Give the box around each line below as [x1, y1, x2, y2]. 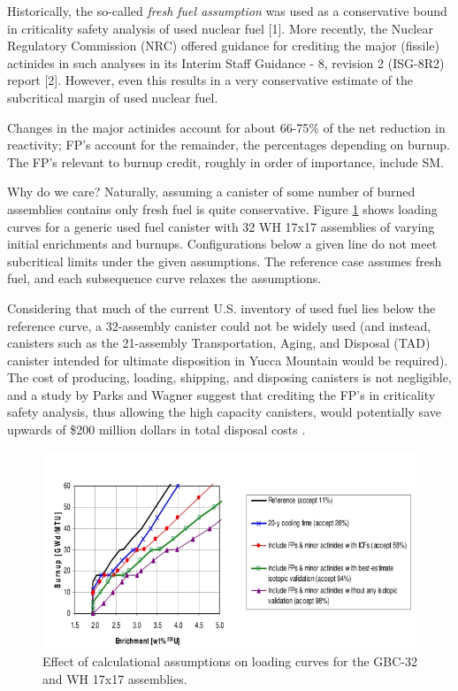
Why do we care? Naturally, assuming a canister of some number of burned [7, 182, 416, 201]
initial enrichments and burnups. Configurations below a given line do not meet [7, 234, 438, 253]
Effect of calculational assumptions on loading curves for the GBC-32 [42, 651, 417, 670]
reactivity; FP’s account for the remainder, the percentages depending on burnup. [7, 135, 450, 154]
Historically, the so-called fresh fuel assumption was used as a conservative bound [7, 2, 447, 19]
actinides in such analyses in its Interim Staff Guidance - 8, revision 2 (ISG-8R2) [7, 53, 445, 72]
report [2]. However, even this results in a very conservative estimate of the [7, 71, 414, 89]
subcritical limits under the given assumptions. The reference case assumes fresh [7, 251, 442, 270]
